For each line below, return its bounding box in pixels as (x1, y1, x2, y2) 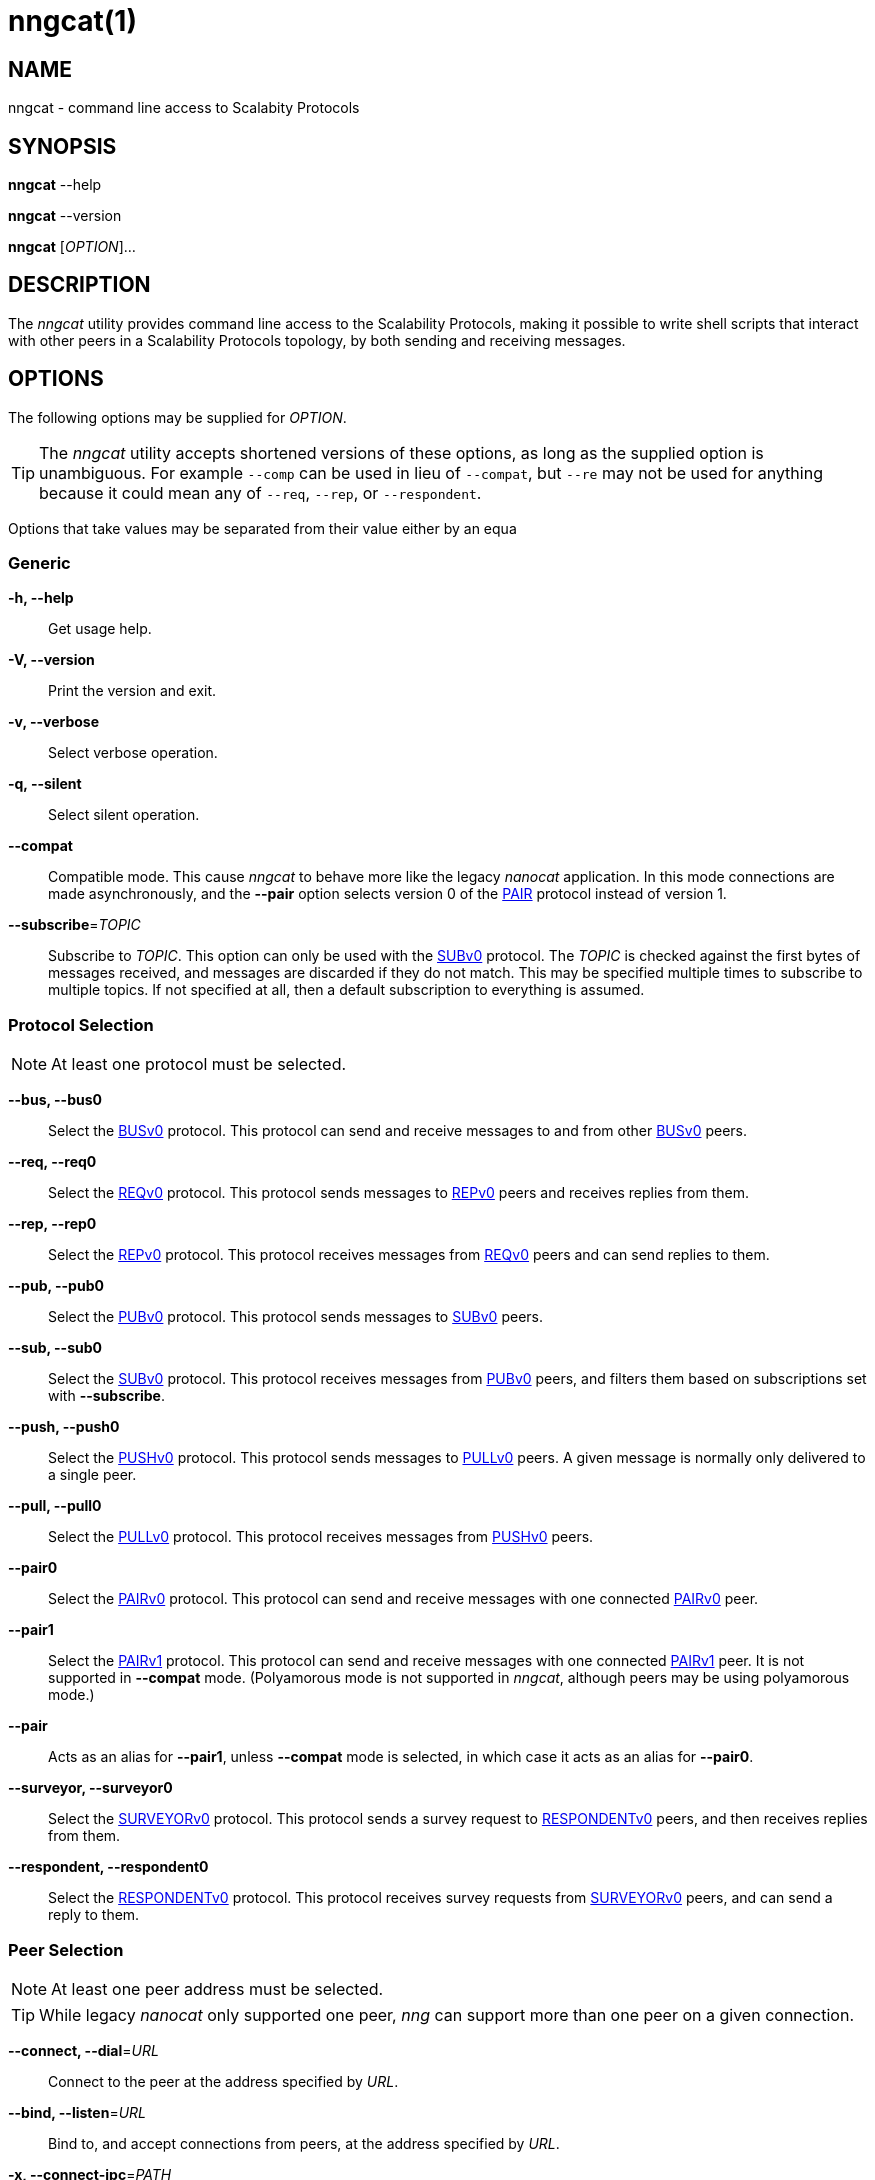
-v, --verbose (8, 713, 100, 731)
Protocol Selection (8, 1014, 154, 1035)
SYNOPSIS (8, 133, 117, 159)
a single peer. (48, 1466, 137, 1484)
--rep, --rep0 (8, 1215, 97, 1233)
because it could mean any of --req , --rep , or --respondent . (39, 482, 482, 503)
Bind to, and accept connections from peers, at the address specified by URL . (48, 2134, 560, 2152)
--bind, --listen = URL (8, 2103, 146, 2121)
